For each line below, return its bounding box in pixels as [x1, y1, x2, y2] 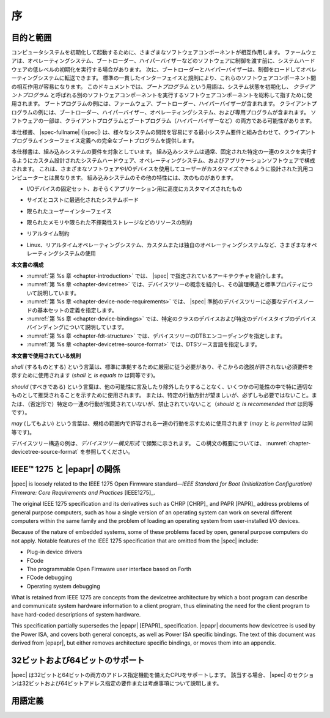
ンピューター [11, 174, 44, 181]
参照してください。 [85, 448, 134, 456]
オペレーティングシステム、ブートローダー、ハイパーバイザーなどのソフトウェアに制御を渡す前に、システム [27, 57, 299, 64]
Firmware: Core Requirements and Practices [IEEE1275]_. [11, 489, 155, 496]
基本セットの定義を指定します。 [37, 306, 117, 314]
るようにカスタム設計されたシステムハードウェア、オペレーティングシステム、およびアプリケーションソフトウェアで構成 [11, 157, 315, 164]
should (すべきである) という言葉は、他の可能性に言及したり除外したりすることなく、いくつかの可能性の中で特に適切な [11, 383, 313, 390]
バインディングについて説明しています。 [26, 324, 128, 331]
